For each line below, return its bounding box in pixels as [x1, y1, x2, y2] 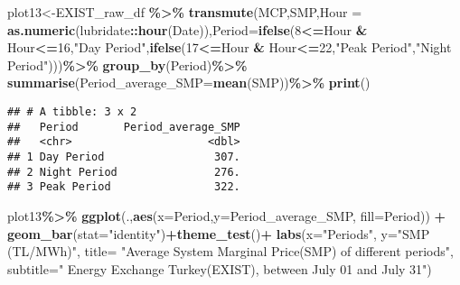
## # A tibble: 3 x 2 [7, 105, 137, 118]
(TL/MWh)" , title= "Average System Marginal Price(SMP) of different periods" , [7, 242, 454, 261]
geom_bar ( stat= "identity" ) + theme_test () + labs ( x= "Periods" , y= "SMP [7, 224, 430, 243]
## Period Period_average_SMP [7, 120, 240, 133]
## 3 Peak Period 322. [7, 180, 240, 194]
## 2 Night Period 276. [7, 165, 240, 179]
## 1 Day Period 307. [7, 150, 240, 163]
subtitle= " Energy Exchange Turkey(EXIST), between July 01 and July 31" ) [7, 259, 432, 278]
